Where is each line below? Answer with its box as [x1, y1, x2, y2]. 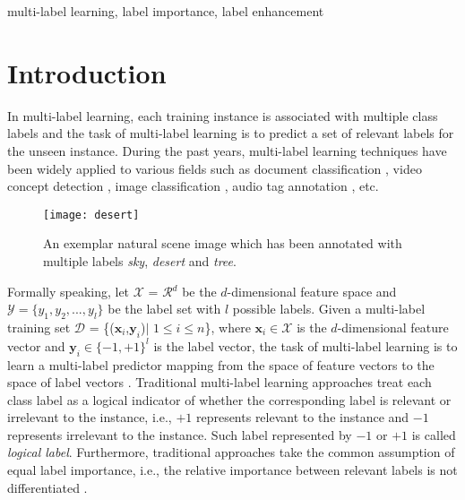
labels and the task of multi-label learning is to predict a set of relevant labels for [7, 124, 454, 142]
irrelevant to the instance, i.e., [7, 408, 172, 427]
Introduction [7, 54, 167, 91]
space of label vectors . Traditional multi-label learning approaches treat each [7, 373, 432, 392]
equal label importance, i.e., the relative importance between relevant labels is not [7, 461, 458, 479]
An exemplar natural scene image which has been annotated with [43, 234, 402, 253]
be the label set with [108, 299, 221, 318]
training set [7, 317, 71, 336]
